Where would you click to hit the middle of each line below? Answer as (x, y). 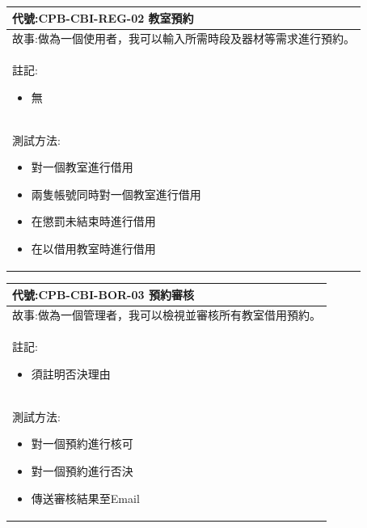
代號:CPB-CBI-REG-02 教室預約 (103, 17)
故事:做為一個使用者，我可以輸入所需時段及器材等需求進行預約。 (183, 38)
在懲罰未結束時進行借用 (93, 221)
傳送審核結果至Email (85, 498)
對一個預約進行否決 (82, 470)
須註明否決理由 (71, 373)
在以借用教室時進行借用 (93, 248)
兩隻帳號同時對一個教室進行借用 (116, 194)
